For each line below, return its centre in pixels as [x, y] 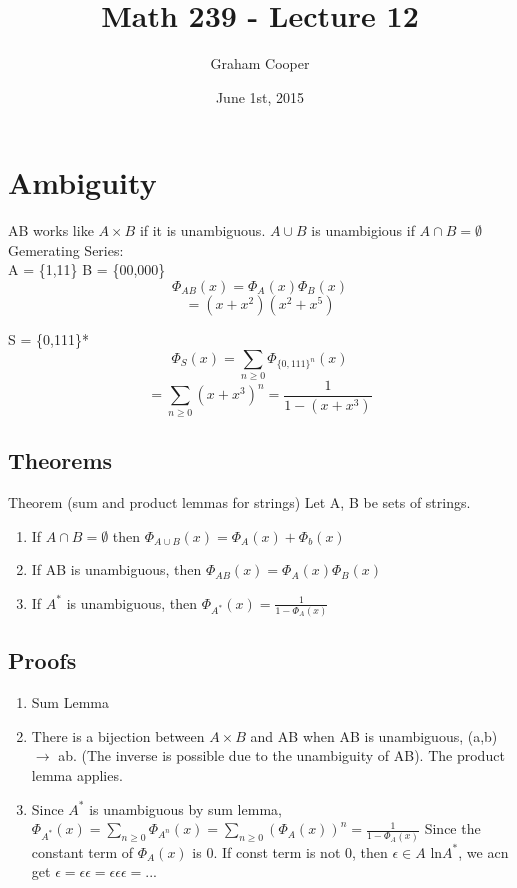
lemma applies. [77, 775]
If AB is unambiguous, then [116, 569]
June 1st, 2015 [260, 96]
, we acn [483, 851]
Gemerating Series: [66, 249]
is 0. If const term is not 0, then [290, 851]
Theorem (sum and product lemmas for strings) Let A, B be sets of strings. [239, 501]
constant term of [82, 851]
